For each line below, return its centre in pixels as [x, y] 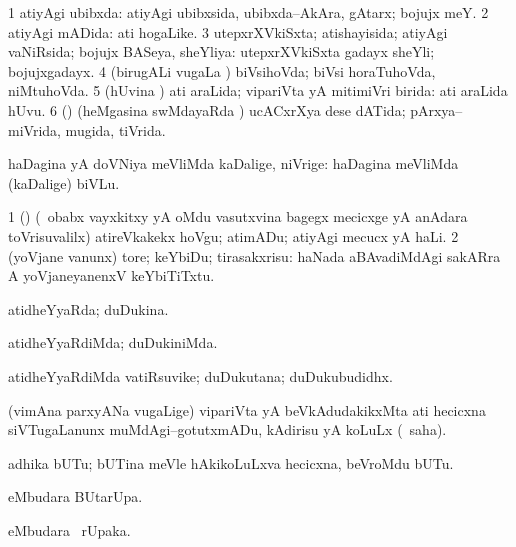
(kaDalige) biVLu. [64, 182]
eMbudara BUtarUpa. [75, 496]
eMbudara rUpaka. [69, 529]
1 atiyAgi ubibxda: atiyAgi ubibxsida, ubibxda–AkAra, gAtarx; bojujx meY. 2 [248, 12]
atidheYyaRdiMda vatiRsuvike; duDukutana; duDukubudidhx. [200, 375]
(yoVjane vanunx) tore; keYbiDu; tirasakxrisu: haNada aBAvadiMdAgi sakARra [254, 255]
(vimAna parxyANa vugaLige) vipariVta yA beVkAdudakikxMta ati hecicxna [247, 409]
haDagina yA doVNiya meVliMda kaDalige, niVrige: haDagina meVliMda [233, 163]
